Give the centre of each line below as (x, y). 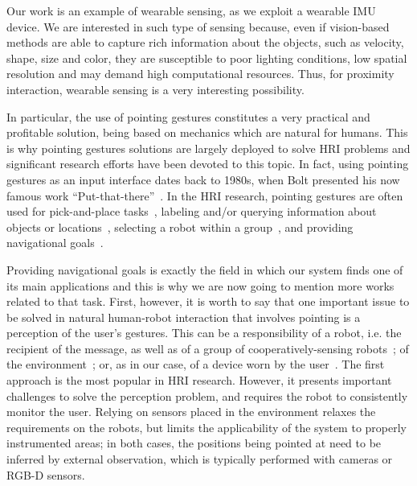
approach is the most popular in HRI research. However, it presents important (199, 380)
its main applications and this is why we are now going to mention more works (200, 285)
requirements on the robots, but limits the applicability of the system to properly (206, 427)
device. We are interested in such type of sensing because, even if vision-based (198, 26)
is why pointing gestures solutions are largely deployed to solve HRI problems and (208, 148)
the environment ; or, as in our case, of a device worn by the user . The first (196, 364)
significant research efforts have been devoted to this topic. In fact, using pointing (208, 164)
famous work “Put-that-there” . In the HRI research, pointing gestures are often (205, 195)
